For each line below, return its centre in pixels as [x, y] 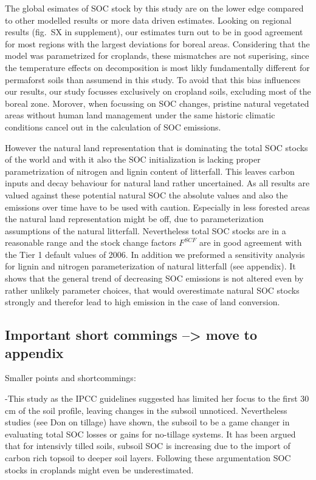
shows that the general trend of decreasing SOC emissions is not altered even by [154, 278]
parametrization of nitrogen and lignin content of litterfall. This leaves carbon [150, 171]
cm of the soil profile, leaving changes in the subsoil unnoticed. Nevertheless [146, 410]
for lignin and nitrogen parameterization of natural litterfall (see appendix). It [150, 266]
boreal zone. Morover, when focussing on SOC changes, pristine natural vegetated [157, 103]
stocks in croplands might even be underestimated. [99, 469]
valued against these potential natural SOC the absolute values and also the [146, 194]
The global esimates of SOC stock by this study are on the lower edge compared [154, 8]
